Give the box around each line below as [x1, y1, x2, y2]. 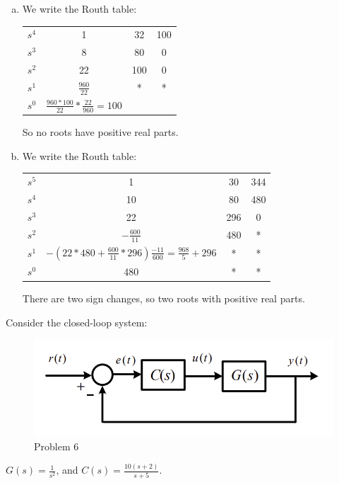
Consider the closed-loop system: [6, 314, 148, 329]
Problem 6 [34, 438, 79, 453]
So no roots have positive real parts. [22, 125, 179, 139]
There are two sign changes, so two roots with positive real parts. [22, 291, 305, 306]
